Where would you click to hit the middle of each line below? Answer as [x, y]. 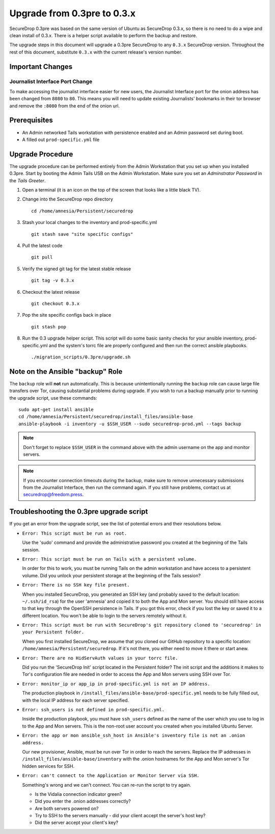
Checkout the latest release [51, 292]
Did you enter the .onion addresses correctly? [83, 801]
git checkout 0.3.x [56, 303]
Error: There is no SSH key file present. [76, 585]
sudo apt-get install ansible [56, 409]
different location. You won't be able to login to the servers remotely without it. [104, 616]
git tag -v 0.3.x [53, 281]
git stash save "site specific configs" [82, 234]
